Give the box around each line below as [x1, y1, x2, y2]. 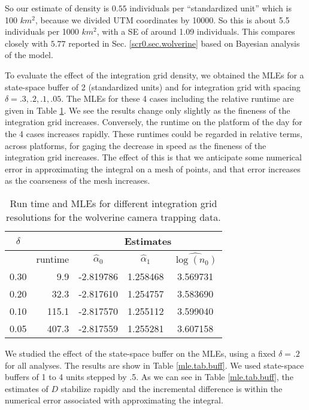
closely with [5, 37, 49, 49]
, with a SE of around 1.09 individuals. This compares [96, 25, 295, 38]
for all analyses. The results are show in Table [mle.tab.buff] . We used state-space [5, 359, 304, 371]
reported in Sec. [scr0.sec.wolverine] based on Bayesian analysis [68, 37, 300, 49]
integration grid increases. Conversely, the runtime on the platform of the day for [5, 116, 302, 128]
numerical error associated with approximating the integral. [5, 394, 223, 406]
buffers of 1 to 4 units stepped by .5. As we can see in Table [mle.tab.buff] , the [5, 370, 293, 383]
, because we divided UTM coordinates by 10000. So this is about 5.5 [35, 13, 290, 26]
